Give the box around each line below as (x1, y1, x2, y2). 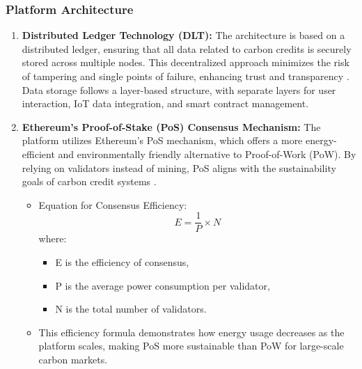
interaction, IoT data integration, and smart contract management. (22, 96, 309, 111)
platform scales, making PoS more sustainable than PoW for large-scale (38, 338, 344, 353)
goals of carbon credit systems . (22, 174, 157, 189)
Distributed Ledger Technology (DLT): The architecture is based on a (22, 28, 345, 42)
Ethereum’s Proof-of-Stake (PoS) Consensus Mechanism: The (22, 119, 321, 134)
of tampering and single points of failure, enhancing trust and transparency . (22, 69, 349, 83)
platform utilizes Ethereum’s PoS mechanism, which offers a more (22, 133, 303, 148)
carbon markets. (38, 352, 108, 366)
